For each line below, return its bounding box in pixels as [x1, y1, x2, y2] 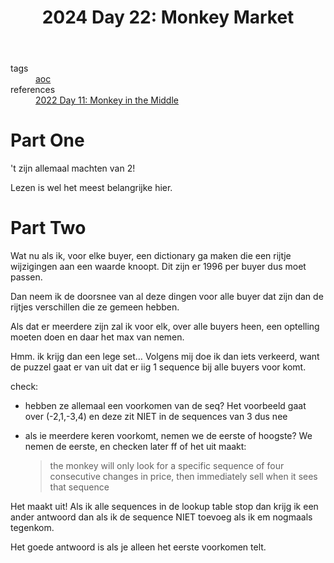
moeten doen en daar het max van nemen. [10, 331, 185, 343]
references [10, 84, 56, 96]
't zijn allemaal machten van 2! [10, 162, 136, 175]
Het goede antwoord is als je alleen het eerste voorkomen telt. [10, 541, 267, 553]
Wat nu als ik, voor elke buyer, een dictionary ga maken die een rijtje [10, 250, 292, 262]
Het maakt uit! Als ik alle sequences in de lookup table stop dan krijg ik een [10, 501, 319, 513]
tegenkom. [10, 522, 55, 534]
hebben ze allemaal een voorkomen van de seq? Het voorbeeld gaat [24, 400, 307, 412]
